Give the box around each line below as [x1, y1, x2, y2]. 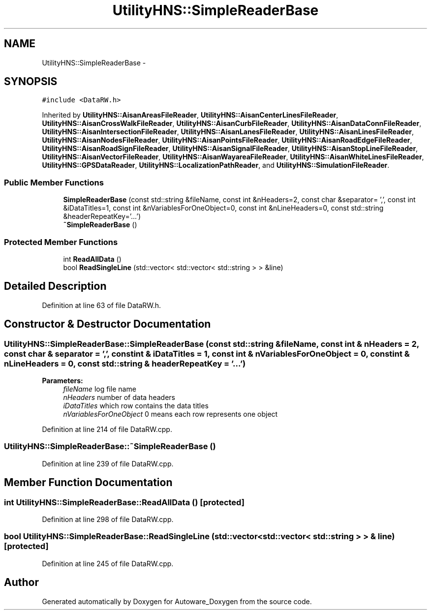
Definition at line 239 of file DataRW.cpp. [42, 459, 174, 468]
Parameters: [42, 376, 83, 385]
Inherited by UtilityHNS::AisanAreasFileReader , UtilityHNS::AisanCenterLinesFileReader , [42, 111, 339, 120]
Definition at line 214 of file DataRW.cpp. [42, 425, 172, 433]
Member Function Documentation [4, 476, 173, 489]
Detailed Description [4, 280, 107, 293]
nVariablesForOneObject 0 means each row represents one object [63, 410, 278, 418]
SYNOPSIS [4, 75, 58, 88]
